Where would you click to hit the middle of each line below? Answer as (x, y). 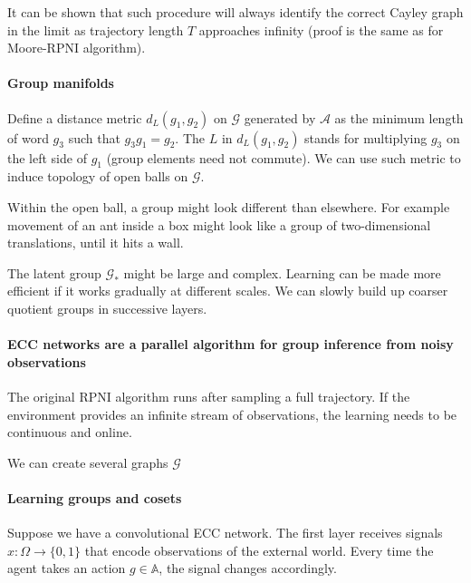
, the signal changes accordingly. (248, 568)
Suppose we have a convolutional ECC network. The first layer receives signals (225, 533)
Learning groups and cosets (95, 497)
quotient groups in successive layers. (107, 308)
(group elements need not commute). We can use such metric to (284, 157)
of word (28, 137)
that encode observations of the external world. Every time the (259, 550)
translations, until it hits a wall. (96, 243)
